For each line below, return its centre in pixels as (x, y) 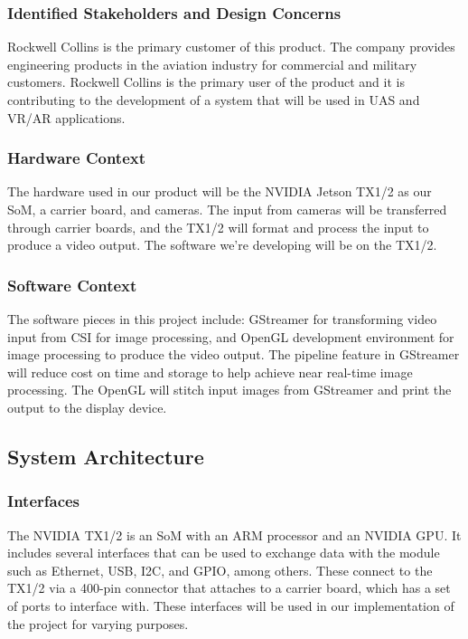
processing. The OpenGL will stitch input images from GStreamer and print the (229, 390)
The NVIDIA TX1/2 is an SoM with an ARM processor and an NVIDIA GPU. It (234, 534)
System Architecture (106, 456)
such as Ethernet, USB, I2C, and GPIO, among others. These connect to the (220, 570)
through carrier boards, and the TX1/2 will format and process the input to (218, 227)
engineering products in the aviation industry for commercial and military (212, 64)
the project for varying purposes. (98, 623)
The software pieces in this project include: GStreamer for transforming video (222, 319)
